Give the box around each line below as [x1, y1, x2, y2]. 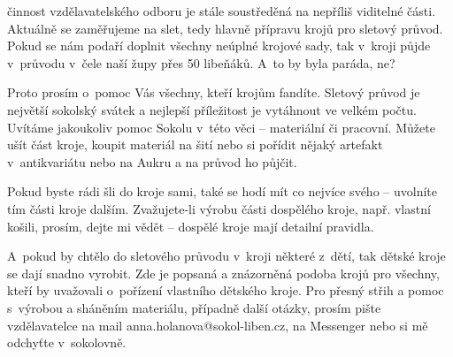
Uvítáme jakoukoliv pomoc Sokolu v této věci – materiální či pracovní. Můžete [7, 118, 435, 136]
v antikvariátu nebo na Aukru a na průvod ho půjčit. [7, 152, 297, 171]
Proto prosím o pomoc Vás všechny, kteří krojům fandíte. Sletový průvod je [7, 83, 420, 102]
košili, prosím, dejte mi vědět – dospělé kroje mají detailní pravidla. [7, 216, 374, 235]
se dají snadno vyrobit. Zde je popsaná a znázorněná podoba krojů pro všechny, [7, 263, 440, 282]
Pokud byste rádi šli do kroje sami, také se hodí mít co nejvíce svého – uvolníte [7, 182, 437, 201]
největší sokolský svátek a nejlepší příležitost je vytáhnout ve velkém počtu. [7, 100, 417, 118]
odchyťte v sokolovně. [7, 333, 127, 352]
